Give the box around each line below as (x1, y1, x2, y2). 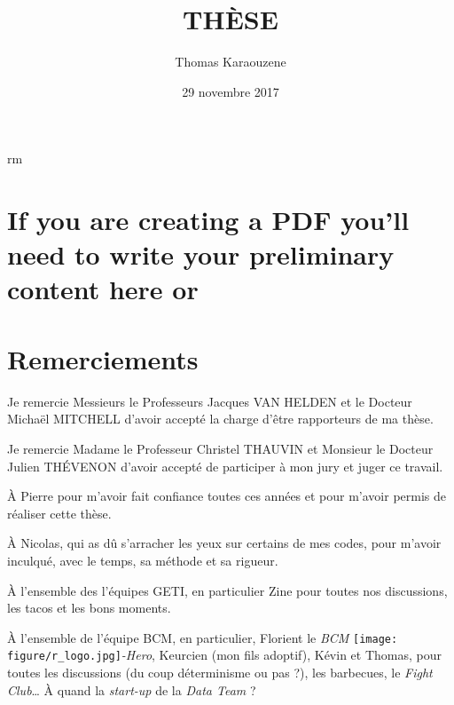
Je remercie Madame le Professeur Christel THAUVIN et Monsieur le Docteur (7, 439, 434, 457)
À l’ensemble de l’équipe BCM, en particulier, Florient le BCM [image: (7, 628, 398, 646)
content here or (7, 271, 199, 307)
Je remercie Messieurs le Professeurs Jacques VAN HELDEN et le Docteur (7, 392, 412, 410)
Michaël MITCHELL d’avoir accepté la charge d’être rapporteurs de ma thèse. (7, 409, 434, 428)
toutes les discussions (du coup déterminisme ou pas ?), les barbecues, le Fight (7, 663, 433, 682)
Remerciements (7, 340, 199, 376)
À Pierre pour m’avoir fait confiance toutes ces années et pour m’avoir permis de (7, 487, 447, 505)
